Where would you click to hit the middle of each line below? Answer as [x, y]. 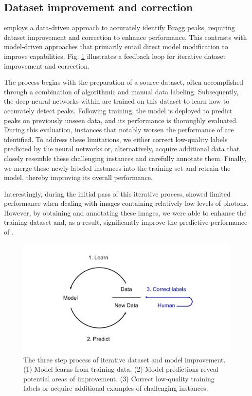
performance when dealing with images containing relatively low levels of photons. [126, 203]
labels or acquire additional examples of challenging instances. [116, 388]
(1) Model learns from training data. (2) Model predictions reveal [121, 369]
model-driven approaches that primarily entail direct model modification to [116, 46]
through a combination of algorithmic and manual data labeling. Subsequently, [121, 91]
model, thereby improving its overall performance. [78, 177]
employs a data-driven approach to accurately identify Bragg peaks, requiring [119, 27]
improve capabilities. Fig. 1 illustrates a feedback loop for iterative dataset [115, 56]
